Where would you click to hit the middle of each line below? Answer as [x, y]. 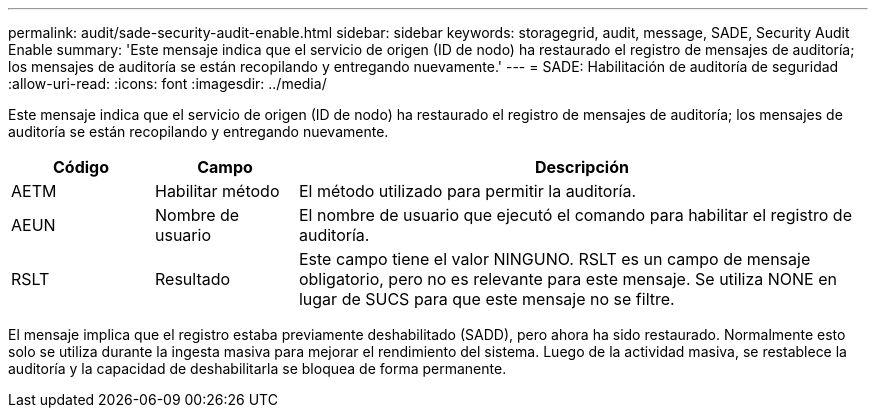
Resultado [192, 279]
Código [80, 167]
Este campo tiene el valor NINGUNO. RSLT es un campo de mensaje [554, 259]
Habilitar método [217, 191]
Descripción [581, 167]
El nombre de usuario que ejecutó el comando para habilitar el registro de [575, 215]
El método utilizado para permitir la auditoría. [467, 191]
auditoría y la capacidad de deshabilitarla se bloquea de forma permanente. [257, 368]
